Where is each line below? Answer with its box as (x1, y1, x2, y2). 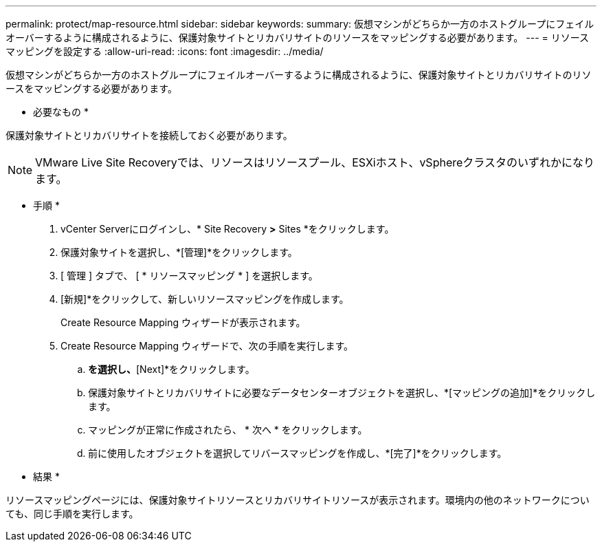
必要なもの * (33, 106, 89, 118)
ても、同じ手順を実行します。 (5, 508, 139, 519)
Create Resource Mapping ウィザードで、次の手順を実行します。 (60, 340, 354, 352)
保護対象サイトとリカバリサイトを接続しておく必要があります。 (5, 129, 293, 141)
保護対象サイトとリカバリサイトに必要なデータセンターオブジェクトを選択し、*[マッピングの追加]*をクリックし (88, 387, 596, 398)
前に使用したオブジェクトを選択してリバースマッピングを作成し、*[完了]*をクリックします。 (88, 447, 507, 459)
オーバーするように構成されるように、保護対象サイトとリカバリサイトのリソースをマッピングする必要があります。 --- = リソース (5, 32, 590, 43)
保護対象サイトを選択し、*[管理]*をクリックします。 (60, 246, 298, 258)
